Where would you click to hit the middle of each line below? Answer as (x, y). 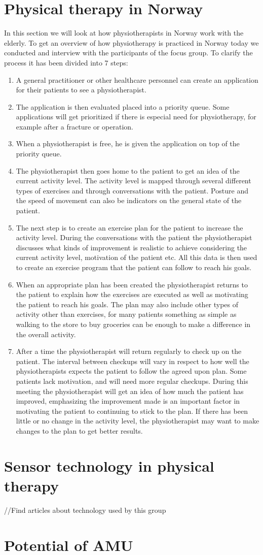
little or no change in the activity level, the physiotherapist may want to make (138, 421)
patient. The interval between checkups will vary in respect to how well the (133, 361)
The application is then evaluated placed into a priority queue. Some (123, 106)
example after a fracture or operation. (75, 126)
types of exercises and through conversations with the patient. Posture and (132, 190)
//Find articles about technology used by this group (85, 510)
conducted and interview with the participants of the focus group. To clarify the (128, 53)
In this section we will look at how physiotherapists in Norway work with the (124, 33)
